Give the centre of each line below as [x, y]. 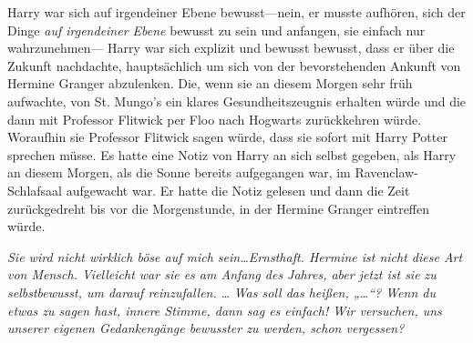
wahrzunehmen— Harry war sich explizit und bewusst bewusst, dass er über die [231, 48]
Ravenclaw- [386, 172]
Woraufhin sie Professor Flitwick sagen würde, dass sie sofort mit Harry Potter [227, 137]
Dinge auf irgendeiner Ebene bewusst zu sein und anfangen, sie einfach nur [216, 30]
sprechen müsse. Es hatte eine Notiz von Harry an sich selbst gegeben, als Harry [232, 154]
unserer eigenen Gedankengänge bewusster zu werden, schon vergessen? [206, 328]
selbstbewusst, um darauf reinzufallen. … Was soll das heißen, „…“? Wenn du [221, 292]
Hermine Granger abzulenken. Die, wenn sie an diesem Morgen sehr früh [210, 83]
